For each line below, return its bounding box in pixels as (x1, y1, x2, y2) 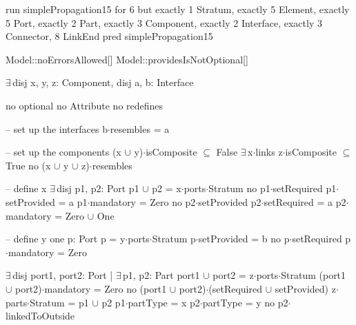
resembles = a (110, 121, 170, 136)
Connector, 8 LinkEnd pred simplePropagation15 (6, 29, 213, 43)
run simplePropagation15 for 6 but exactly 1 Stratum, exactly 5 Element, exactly (6, 2, 350, 16)
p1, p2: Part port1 (123, 268, 200, 282)
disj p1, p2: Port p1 (57, 181, 139, 196)
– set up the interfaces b (6, 121, 108, 136)
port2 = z (212, 268, 254, 282)
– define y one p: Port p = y (6, 231, 126, 246)
